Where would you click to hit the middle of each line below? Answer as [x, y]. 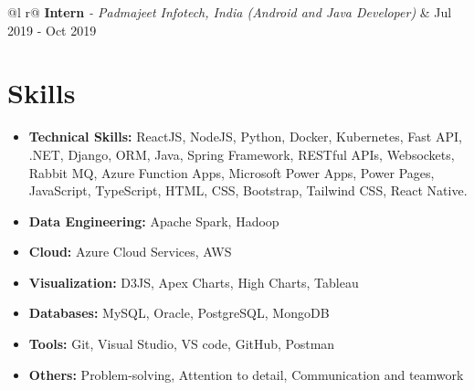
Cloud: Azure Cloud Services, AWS [130, 252]
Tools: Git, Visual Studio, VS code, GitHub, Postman [182, 344]
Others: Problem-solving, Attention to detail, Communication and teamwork [246, 374]
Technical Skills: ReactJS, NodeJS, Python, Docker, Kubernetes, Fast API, [245, 137]
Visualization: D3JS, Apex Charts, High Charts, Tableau [194, 282]
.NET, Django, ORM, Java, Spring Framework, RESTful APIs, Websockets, [242, 154]
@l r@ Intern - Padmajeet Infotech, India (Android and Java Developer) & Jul [230, 12]
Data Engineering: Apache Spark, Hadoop [154, 221]
